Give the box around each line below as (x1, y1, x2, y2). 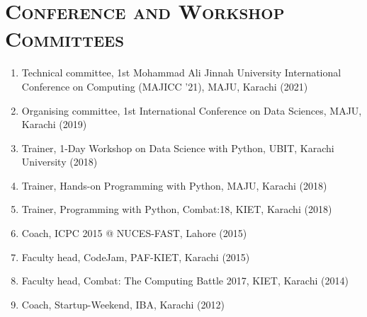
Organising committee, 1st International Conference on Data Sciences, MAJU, (21, 103, 362, 117)
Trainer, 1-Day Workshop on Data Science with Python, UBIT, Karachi (21, 140, 334, 155)
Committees (5, 24, 124, 53)
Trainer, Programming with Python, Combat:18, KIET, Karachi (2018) (21, 202, 332, 217)
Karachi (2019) (21, 117, 87, 132)
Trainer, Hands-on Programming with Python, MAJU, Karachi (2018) (21, 178, 327, 192)
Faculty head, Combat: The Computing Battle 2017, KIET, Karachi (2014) (21, 273, 349, 288)
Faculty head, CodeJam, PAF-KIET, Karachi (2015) (21, 249, 250, 264)
